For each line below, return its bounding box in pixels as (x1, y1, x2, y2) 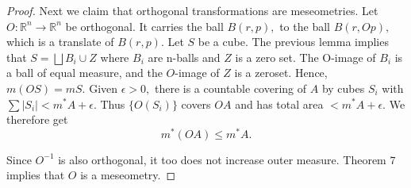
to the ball (279, 17, 330, 34)
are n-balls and (148, 48, 221, 65)
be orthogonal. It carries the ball (65, 17, 224, 34)
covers (181, 95, 211, 112)
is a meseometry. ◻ (80, 167, 176, 183)
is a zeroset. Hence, (234, 64, 328, 81)
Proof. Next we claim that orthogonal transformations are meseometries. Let (6, 2, 378, 18)
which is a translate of (6, 33, 114, 50)
